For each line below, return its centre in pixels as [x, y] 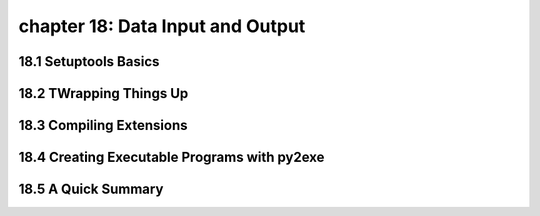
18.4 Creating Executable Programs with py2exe [171, 157]
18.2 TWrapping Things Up [103, 93]
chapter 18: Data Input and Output [162, 26]
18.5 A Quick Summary [91, 189]
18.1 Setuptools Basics [89, 61]
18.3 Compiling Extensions [103, 125]
